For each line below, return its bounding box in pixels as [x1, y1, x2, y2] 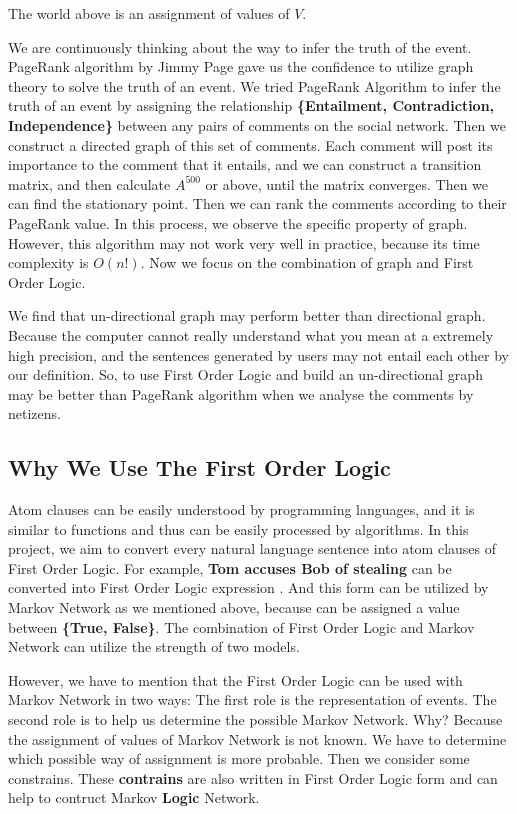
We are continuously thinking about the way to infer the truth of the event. [8, 36, 472, 57]
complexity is [8, 252, 89, 273]
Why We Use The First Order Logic [8, 452, 391, 483]
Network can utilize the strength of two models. [8, 636, 300, 657]
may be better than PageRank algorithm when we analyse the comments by [8, 383, 474, 404]
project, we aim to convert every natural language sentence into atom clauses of [8, 538, 496, 559]
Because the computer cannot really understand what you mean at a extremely [8, 324, 494, 345]
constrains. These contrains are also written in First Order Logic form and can [8, 767, 498, 788]
